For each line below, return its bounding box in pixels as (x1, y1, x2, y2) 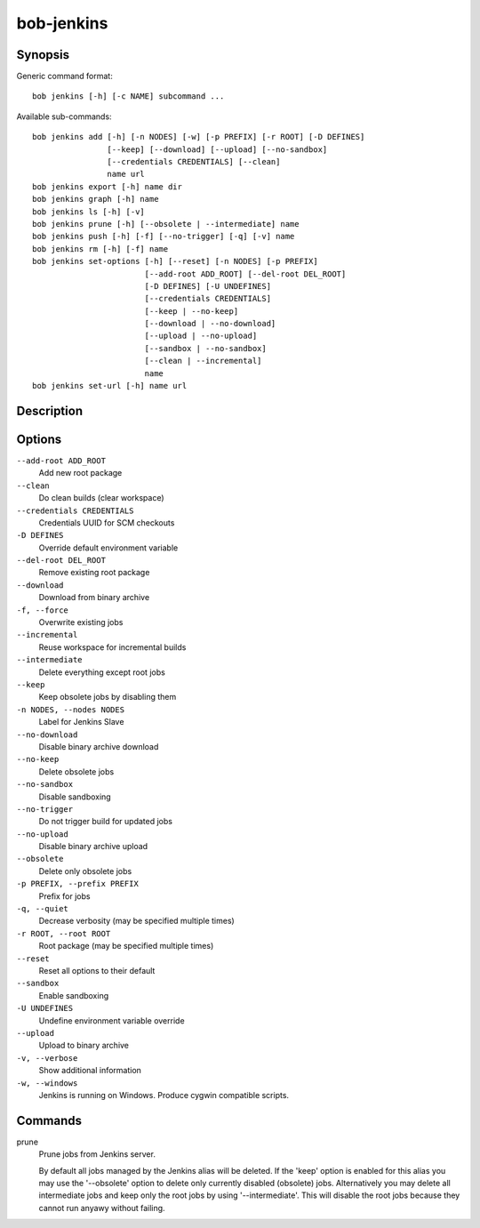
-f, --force (16, 605, 68, 615)
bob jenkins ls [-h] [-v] (32, 206, 146, 217)
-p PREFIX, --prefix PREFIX (16, 879, 140, 889)
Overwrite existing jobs (38, 617, 124, 628)
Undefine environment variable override (38, 1015, 186, 1026)
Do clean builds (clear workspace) (38, 493, 164, 503)
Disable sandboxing (38, 791, 111, 802)
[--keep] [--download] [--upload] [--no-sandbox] (107, 144, 328, 155)
